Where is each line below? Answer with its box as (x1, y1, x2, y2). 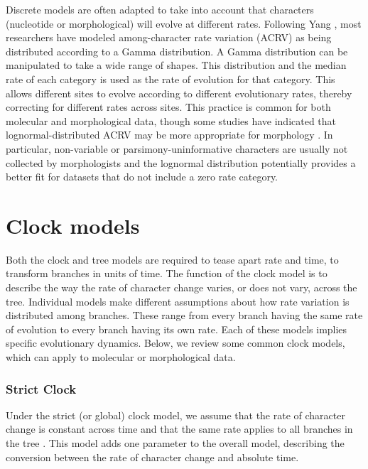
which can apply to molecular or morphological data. (6, 350, 236, 364)
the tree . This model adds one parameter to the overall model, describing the (6, 436, 345, 450)
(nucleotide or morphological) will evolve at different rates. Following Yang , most (6, 16, 362, 31)
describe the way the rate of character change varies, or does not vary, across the (6, 280, 357, 295)
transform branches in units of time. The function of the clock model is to (6, 266, 328, 281)
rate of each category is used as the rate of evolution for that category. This (6, 71, 335, 86)
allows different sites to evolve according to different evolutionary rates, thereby (6, 85, 352, 100)
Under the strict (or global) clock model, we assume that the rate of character (6, 407, 345, 422)
